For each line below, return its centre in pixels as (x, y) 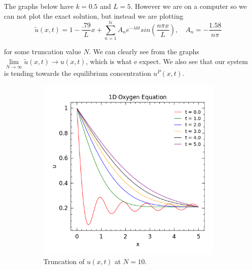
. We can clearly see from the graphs (144, 51)
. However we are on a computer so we (189, 6)
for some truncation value (43, 51)
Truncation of (64, 261)
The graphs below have (39, 6)
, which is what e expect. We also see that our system (167, 61)
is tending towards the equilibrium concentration (78, 73)
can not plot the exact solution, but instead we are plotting (94, 16)
